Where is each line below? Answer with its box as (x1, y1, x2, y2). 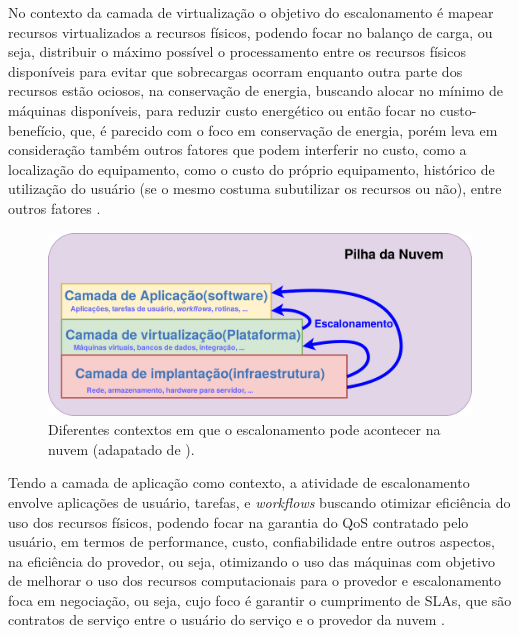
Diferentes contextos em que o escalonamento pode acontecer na (48, 419, 441, 440)
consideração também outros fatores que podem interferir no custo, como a (8, 139, 467, 160)
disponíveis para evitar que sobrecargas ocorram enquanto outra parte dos (8, 60, 463, 81)
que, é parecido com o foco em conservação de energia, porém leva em (70, 119, 498, 140)
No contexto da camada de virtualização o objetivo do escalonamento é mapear (8, 2, 494, 22)
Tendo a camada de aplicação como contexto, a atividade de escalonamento (8, 472, 470, 493)
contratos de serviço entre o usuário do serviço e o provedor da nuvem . (8, 609, 445, 630)
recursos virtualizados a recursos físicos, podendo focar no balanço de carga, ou (8, 21, 493, 42)
